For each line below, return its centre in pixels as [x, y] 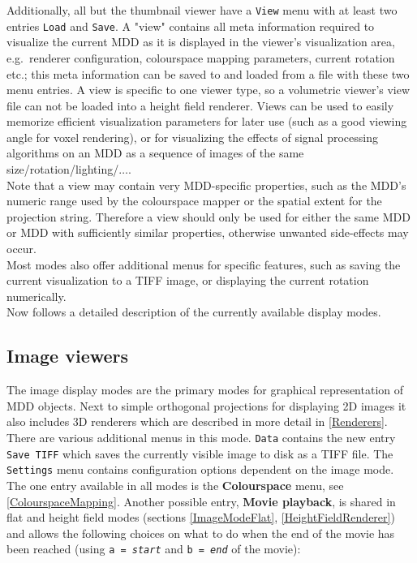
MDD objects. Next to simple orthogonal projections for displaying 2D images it [206, 405]
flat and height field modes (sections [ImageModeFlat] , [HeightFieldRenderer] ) [201, 517]
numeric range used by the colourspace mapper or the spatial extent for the [194, 201]
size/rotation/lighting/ [63, 169]
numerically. [37, 296]
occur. [21, 249]
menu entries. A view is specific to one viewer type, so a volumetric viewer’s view [208, 90]
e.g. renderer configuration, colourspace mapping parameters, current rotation [201, 57]
